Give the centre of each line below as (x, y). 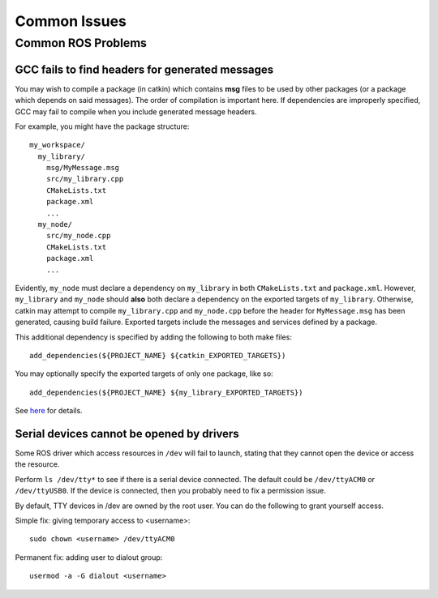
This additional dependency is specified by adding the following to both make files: (153, 337)
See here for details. (49, 411)
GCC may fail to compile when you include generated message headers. (136, 111)
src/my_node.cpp (78, 236)
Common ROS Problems (81, 43)
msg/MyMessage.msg (83, 168)
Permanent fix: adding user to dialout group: (89, 557)
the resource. (37, 464)
